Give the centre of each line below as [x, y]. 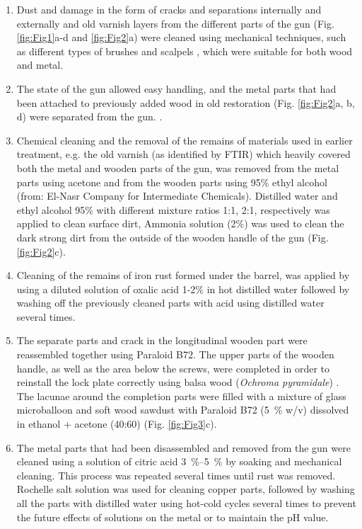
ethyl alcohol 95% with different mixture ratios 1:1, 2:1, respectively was [173, 209]
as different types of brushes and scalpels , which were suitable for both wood [185, 51]
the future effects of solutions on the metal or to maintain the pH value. [173, 517]
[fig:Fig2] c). [41, 251]
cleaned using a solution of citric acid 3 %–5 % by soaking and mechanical [179, 461]
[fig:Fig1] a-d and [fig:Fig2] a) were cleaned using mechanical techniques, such [181, 37]
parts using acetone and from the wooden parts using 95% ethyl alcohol [172, 182]
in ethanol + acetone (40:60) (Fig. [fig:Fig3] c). [117, 424]
